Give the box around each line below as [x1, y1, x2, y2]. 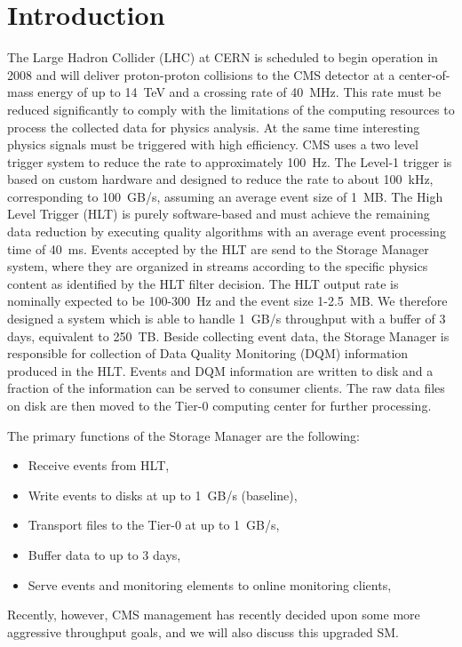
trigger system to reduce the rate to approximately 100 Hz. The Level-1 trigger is [7, 152, 452, 171]
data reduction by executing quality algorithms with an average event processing [7, 222, 446, 241]
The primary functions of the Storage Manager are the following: [7, 426, 360, 444]
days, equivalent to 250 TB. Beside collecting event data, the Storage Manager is [7, 326, 450, 345]
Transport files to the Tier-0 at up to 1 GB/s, [28, 515, 280, 534]
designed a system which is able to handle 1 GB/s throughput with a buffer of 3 [7, 309, 446, 328]
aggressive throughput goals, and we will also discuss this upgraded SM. [7, 622, 399, 641]
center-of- [398, 65, 450, 84]
